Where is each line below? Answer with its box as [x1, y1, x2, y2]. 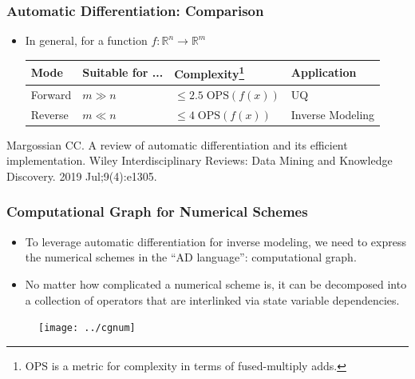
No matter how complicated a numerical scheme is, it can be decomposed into [25, 275, 407, 292]
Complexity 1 [174, 63, 245, 82]
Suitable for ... [82, 64, 164, 81]
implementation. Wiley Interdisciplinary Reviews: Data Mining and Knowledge [6, 152, 393, 169]
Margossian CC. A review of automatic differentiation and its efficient [6, 136, 348, 153]
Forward [30, 86, 72, 102]
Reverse [30, 106, 69, 122]
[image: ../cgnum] [38, 322, 136, 334]
